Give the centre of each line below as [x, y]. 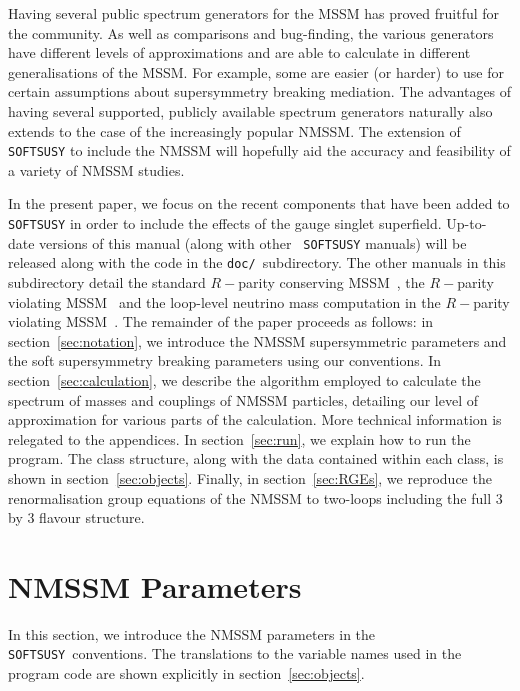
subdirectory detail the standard [107, 281]
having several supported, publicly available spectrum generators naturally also [250, 110]
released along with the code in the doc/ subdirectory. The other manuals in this [257, 262]
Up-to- [466, 223]
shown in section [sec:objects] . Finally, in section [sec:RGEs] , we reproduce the [250, 477]
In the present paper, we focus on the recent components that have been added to [259, 203]
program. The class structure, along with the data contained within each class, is [256, 458]
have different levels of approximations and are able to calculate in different [239, 52]
